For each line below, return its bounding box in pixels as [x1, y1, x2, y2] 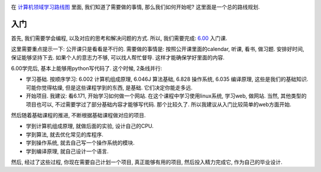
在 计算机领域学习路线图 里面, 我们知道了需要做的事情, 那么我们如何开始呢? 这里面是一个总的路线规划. [11, 4, 260, 10]
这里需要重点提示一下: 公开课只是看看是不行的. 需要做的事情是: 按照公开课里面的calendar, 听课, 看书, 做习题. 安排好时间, [11, 45, 304, 53]
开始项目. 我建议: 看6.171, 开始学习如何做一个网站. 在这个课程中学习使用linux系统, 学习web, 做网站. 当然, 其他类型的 [26, 92, 307, 99]
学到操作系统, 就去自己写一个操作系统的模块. [26, 139, 135, 146]
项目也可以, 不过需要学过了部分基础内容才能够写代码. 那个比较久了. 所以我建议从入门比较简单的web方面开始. [26, 101, 291, 108]
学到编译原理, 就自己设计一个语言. [26, 148, 109, 155]
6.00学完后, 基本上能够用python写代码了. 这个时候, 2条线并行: [11, 65, 162, 72]
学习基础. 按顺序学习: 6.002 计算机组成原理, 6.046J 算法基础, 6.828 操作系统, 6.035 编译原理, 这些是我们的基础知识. [26, 76, 309, 83]
